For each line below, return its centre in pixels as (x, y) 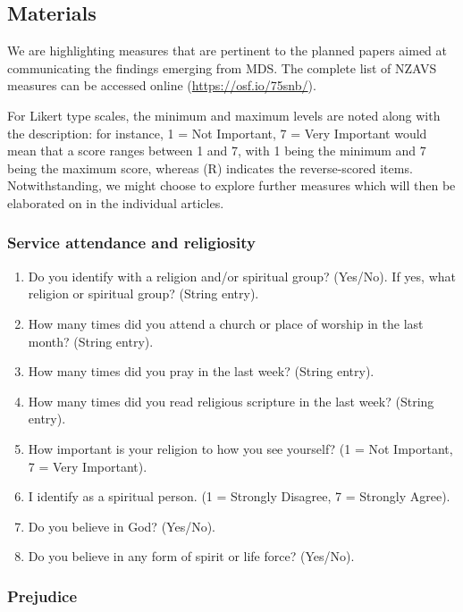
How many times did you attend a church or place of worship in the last (226, 323)
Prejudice (42, 595)
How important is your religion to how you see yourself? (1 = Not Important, (240, 448)
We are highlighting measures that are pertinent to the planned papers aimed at (227, 50)
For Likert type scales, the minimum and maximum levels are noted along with (224, 115)
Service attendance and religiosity (131, 243)
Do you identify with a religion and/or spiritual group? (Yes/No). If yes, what (242, 276)
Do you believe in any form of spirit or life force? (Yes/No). (191, 556)
